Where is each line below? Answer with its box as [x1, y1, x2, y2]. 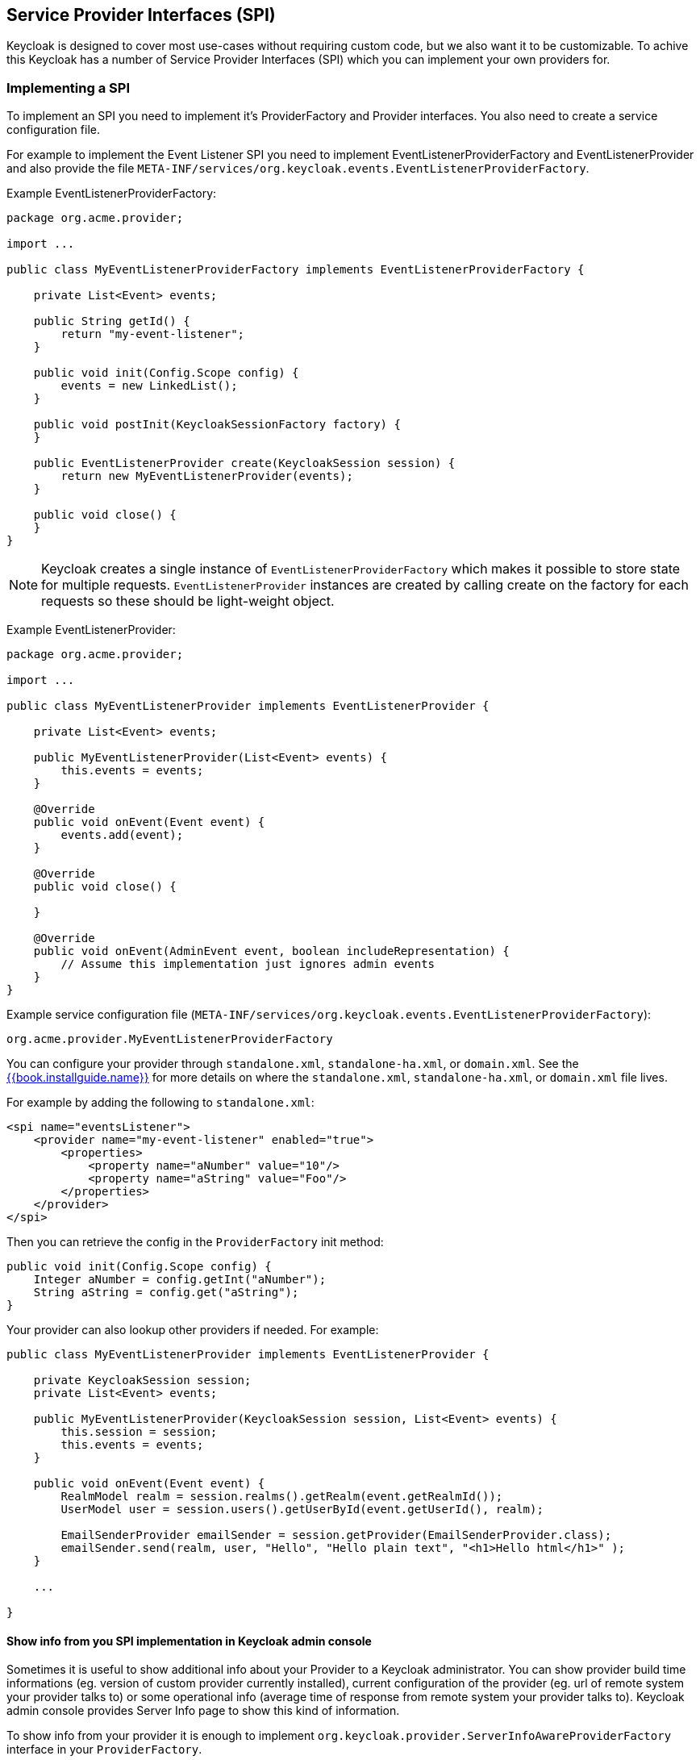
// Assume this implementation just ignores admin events [60, 957, 435, 971]
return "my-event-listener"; [60, 327, 245, 341]
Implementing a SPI [6, 79, 130, 96]
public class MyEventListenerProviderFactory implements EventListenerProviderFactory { [6, 263, 585, 277]
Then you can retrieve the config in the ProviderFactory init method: [6, 1235, 384, 1249]
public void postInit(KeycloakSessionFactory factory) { [33, 418, 401, 432]
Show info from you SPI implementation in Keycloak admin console [6, 1633, 372, 1648]
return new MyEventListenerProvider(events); [60, 469, 353, 483]
